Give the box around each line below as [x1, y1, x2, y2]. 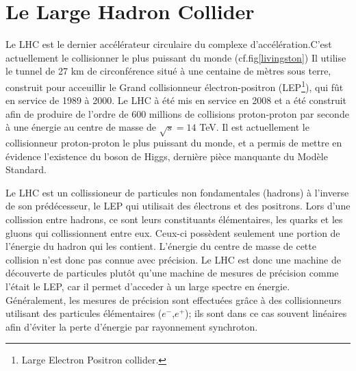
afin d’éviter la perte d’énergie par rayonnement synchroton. [5, 319, 258, 333]
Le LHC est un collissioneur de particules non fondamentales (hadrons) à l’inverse [5, 185, 349, 199]
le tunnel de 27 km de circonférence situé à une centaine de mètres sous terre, [5, 64, 331, 78]
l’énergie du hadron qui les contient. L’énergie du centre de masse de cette [5, 239, 316, 253]
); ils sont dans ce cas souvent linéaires [185, 306, 347, 320]
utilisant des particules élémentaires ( [5, 306, 162, 320]
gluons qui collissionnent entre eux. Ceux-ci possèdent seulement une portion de [5, 225, 340, 240]
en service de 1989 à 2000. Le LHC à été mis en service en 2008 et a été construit [5, 93, 347, 107]
